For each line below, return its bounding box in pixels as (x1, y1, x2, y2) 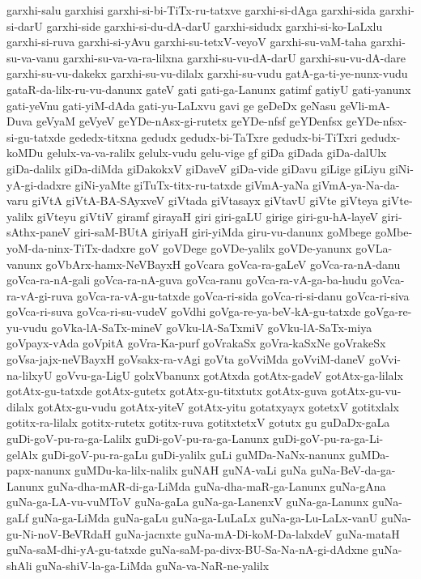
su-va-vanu (6, 49, 60, 66)
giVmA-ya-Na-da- (313, 176, 400, 193)
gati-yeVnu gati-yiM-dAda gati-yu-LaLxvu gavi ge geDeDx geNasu (6, 96, 337, 113)
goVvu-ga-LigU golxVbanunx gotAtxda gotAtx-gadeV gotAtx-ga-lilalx (56, 366, 403, 383)
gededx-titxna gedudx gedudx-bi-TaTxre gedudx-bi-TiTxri (69, 128, 358, 145)
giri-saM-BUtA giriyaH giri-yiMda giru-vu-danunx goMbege (74, 224, 372, 241)
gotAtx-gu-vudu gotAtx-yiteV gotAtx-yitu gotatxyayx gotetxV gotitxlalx (37, 398, 400, 415)
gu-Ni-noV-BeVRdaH (6, 525, 112, 542)
